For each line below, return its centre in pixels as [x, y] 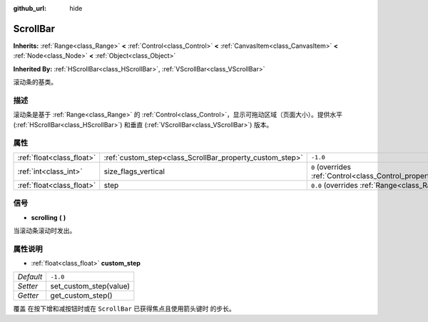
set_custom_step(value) [90, 286]
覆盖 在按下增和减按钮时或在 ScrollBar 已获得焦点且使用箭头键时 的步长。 [124, 309]
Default [30, 277]
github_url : [30, 8]
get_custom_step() [82, 296]
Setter [28, 286]
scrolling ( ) [49, 217]
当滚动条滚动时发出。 [45, 230]
